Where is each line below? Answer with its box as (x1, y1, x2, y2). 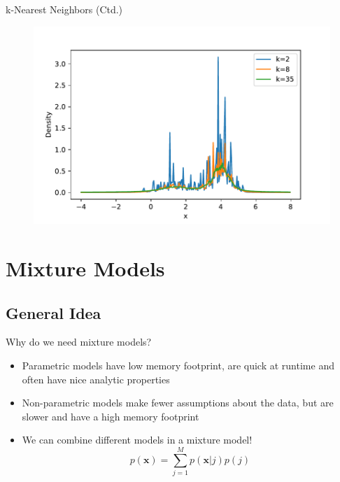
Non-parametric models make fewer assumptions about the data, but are (22, 395, 334, 410)
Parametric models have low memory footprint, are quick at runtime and (22, 358, 334, 373)
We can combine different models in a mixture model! (22, 432, 253, 447)
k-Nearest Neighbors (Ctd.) (6, 2, 123, 16)
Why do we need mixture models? (6, 334, 152, 349)
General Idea (6, 302, 101, 323)
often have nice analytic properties (22, 371, 170, 386)
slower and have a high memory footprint (22, 409, 199, 423)
